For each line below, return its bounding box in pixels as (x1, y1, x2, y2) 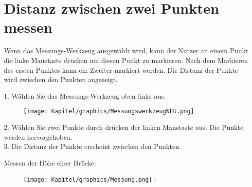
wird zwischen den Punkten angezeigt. (4, 74, 118, 84)
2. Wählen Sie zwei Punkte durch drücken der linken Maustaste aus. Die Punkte (4, 122, 244, 132)
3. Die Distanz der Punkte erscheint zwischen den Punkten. (4, 141, 181, 151)
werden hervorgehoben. (4, 131, 72, 142)
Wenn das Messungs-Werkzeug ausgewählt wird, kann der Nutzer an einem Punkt (4, 45, 249, 56)
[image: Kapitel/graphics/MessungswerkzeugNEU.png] (23, 108, 194, 115)
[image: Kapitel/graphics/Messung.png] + (23, 174, 158, 184)
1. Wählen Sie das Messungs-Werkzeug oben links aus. (4, 90, 166, 101)
